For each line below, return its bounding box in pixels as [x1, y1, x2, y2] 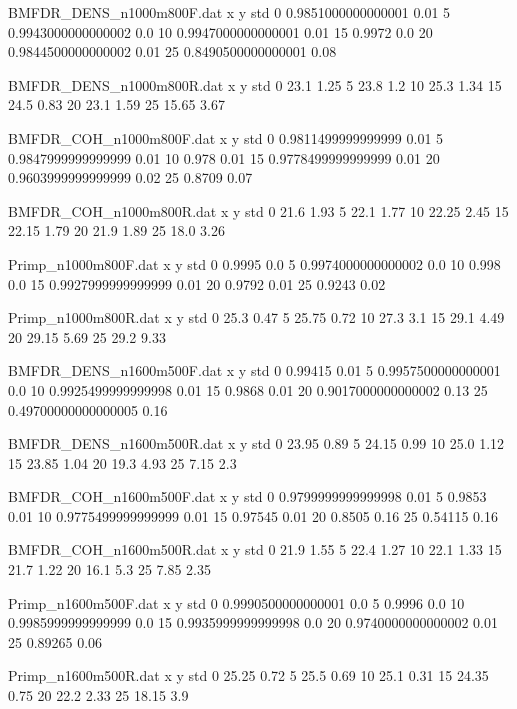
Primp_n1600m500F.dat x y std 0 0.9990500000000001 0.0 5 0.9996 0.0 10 [8, 592, 465, 613]
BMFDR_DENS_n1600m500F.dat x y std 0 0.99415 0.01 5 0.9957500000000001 [8, 360, 501, 381]
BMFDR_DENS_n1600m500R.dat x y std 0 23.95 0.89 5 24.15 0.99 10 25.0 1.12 [8, 433, 505, 454]
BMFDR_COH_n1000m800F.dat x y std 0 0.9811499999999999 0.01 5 [8, 127, 444, 148]
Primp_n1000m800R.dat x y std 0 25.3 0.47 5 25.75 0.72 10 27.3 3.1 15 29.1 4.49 [8, 307, 505, 328]
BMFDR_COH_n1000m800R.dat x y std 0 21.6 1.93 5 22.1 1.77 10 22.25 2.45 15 [8, 200, 509, 221]
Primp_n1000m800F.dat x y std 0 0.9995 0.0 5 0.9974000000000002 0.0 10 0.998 [8, 253, 501, 274]
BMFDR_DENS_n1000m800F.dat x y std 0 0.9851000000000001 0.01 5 [8, 2, 451, 22]
